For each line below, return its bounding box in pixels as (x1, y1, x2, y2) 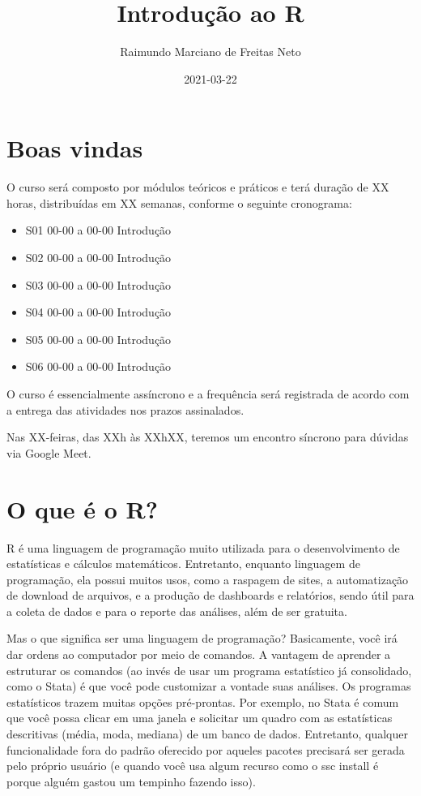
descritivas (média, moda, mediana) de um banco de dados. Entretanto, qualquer (6, 725, 409, 742)
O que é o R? (6, 492, 158, 525)
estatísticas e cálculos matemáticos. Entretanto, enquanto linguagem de (6, 555, 360, 572)
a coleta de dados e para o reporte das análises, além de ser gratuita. (6, 602, 347, 619)
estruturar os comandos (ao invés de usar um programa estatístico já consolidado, (6, 661, 412, 678)
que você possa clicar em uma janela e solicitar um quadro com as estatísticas (6, 709, 393, 726)
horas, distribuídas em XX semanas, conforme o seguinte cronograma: (6, 194, 352, 211)
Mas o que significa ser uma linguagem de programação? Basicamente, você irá (6, 630, 398, 647)
